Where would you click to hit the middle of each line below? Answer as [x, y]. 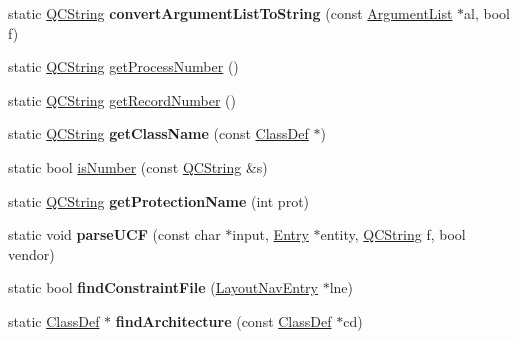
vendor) [31, 253]
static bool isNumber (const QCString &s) [138, 166]
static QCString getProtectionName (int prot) [159, 200]
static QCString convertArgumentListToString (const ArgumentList [230, 13]
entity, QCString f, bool [393, 234]
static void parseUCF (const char [114, 234]
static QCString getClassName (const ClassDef [158, 133]
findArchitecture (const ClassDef [223, 320]
